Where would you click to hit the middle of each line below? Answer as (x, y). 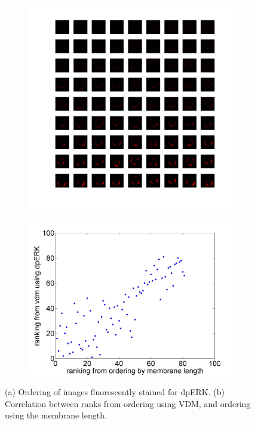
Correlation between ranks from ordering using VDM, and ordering (128, 403)
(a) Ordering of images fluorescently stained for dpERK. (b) (115, 392)
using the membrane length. (56, 415)
